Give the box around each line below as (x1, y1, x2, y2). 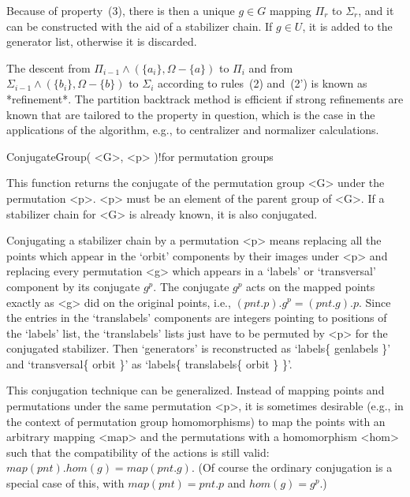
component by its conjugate (6, 278, 140, 294)
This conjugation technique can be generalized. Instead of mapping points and (6, 382, 385, 398)
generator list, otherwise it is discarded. (6, 33, 197, 50)
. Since (358, 293, 391, 310)
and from (248, 59, 293, 76)
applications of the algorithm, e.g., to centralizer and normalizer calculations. (6, 121, 379, 138)
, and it (358, 2, 394, 18)
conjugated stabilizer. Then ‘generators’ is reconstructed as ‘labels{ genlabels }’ (6, 340, 391, 357)
